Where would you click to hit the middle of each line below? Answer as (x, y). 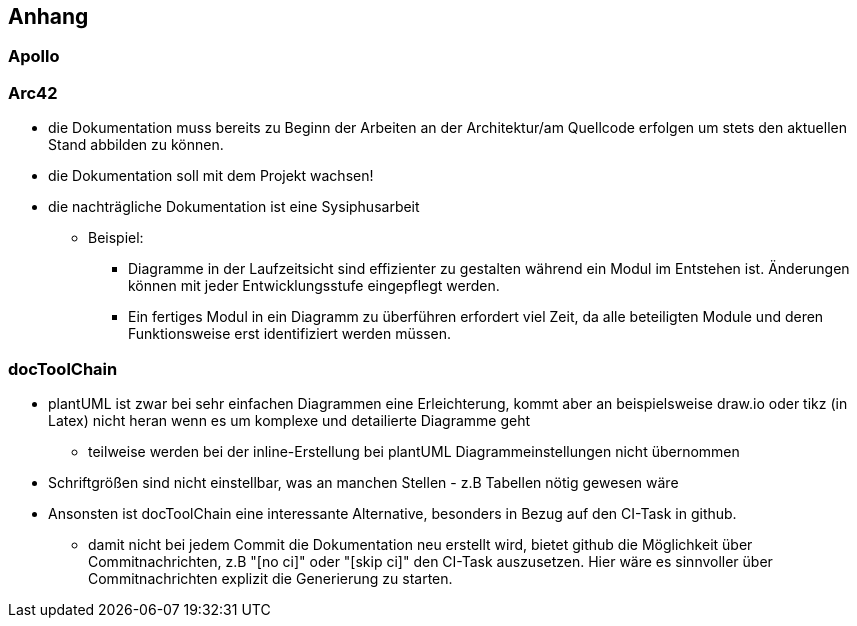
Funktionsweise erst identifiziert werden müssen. (290, 334)
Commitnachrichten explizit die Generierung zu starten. (270, 578)
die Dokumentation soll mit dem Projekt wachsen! (211, 176)
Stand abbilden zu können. (136, 145)
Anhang (48, 16)
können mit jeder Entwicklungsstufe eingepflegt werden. (314, 286)
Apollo (34, 56)
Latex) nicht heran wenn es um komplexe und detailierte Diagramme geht (289, 420)
